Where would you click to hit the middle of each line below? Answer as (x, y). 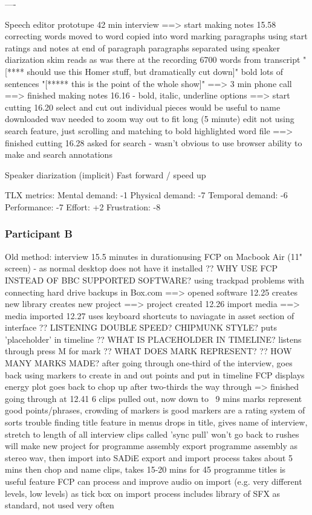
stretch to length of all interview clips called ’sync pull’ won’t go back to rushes (152, 434)
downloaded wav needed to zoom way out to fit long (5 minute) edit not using (150, 119)
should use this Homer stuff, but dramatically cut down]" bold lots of (155, 71)
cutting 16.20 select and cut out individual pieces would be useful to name (143, 107)
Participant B (39, 234)
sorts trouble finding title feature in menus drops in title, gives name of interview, (156, 422)
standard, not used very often (60, 505)
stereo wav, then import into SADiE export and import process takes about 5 (149, 457)
